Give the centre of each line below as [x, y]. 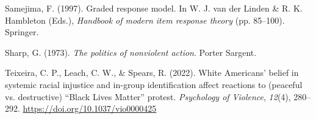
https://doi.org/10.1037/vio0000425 [90, 108]
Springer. [22, 32]
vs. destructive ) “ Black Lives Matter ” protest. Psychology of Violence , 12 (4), [148, 96]
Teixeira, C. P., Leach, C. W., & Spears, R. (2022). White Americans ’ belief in [152, 73]
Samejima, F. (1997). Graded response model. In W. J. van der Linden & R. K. [154, 8]
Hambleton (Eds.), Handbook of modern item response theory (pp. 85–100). [145, 20]
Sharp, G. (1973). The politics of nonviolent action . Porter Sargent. [131, 52]
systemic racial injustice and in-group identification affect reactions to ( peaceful [154, 84]
